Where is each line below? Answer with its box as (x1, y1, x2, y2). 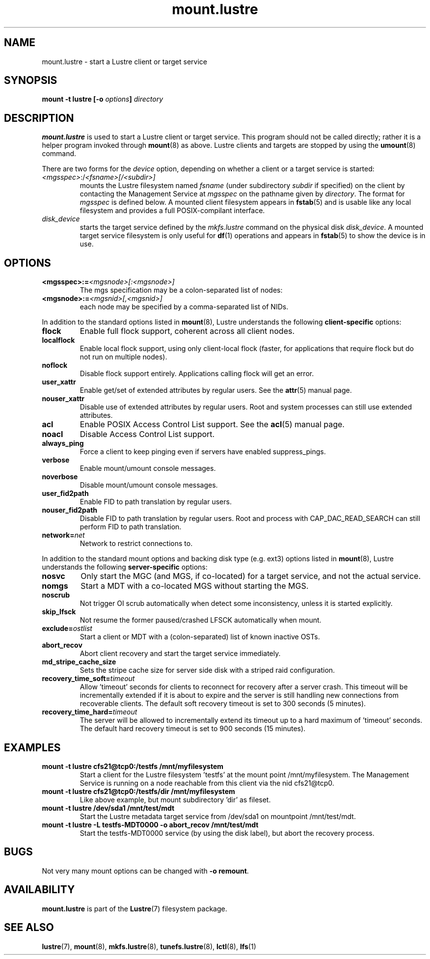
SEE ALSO (4, 921, 54, 934)
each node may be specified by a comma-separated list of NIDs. (80, 302, 289, 311)
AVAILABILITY (4, 883, 75, 896)
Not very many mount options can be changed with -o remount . (42, 866, 249, 875)
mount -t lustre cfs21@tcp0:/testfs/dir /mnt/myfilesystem (42, 787, 235, 795)
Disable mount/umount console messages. (80, 481, 218, 490)
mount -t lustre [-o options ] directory (42, 95, 163, 104)
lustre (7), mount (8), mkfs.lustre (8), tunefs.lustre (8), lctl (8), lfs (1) (42, 942, 256, 951)
